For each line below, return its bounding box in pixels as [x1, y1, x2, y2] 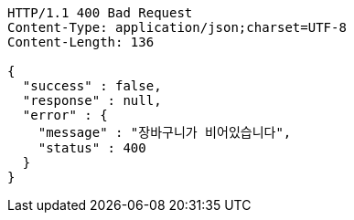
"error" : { [22, 108, 108, 122]
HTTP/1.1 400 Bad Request [7, 5, 193, 20]
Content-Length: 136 [7, 35, 155, 49]
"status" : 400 [38, 141, 146, 155]
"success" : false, [22, 79, 162, 93]
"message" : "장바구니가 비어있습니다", [38, 125, 292, 140]
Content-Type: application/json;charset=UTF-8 [7, 20, 347, 35]
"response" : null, [22, 93, 162, 108]
